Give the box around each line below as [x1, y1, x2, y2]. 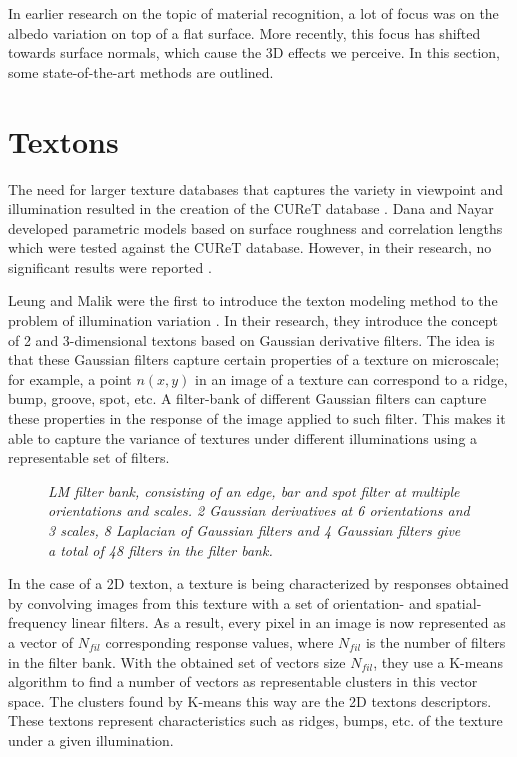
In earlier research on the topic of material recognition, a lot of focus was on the [8, 3, 499, 23]
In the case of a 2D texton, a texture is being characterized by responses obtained [8, 573, 509, 594]
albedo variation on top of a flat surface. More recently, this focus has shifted [8, 22, 481, 43]
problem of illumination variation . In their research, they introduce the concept [8, 310, 498, 331]
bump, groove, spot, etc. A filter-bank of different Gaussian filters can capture [8, 388, 487, 409]
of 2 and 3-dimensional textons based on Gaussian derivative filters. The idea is [8, 329, 495, 350]
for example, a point [8, 368, 132, 389]
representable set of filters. [8, 447, 170, 468]
